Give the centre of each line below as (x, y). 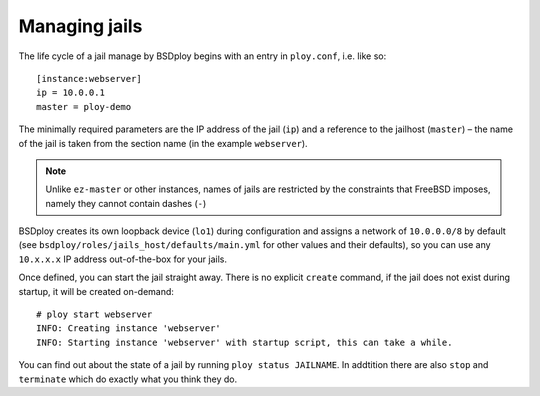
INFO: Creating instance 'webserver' (129, 328)
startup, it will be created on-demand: (96, 291)
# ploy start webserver (94, 314)
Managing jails (80, 26)
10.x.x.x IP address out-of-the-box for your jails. (122, 259)
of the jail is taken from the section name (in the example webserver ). (163, 143)
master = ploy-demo (84, 106)
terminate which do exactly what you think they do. (128, 379)
